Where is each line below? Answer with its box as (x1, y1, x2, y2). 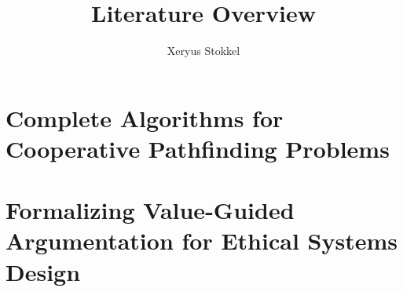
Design (5, 255, 81, 287)
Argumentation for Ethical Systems (5, 224, 398, 257)
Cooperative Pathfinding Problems (5, 132, 390, 164)
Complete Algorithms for (5, 101, 284, 133)
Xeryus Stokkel (167, 42, 240, 59)
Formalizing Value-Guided (5, 194, 295, 226)
